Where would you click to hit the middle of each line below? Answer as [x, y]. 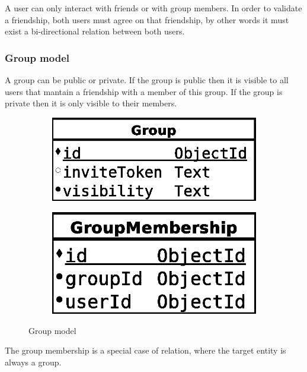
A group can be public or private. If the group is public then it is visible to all [147, 80]
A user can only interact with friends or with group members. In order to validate [153, 8]
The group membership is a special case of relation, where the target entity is [145, 350]
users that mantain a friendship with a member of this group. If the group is [144, 91]
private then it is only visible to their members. [91, 103]
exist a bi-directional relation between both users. [95, 31]
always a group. [33, 362]
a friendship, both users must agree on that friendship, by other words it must [147, 19]
